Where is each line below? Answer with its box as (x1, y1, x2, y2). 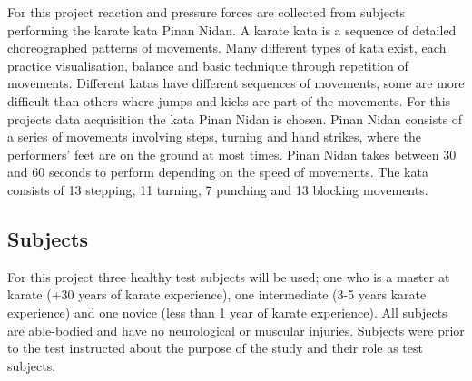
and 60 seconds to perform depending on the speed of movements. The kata (7, 162, 428, 181)
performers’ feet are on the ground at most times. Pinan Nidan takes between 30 (7, 144, 457, 163)
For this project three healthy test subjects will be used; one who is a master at (7, 267, 450, 286)
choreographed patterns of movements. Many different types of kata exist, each (7, 38, 447, 57)
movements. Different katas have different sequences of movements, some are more (7, 73, 465, 93)
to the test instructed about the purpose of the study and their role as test (7, 338, 423, 357)
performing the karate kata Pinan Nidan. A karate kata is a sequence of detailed (7, 20, 457, 39)
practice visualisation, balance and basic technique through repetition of (7, 55, 408, 74)
